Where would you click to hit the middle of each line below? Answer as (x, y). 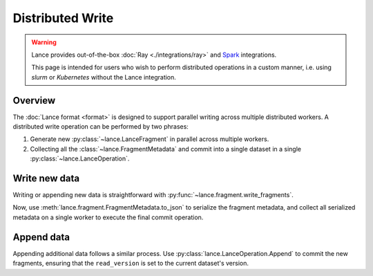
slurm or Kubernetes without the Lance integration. (104, 77)
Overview (34, 100)
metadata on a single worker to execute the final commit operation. (108, 217)
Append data (41, 237)
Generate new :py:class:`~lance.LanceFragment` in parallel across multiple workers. (150, 139)
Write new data (46, 178)
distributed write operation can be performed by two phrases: (101, 127)
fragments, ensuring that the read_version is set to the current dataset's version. (131, 264)
